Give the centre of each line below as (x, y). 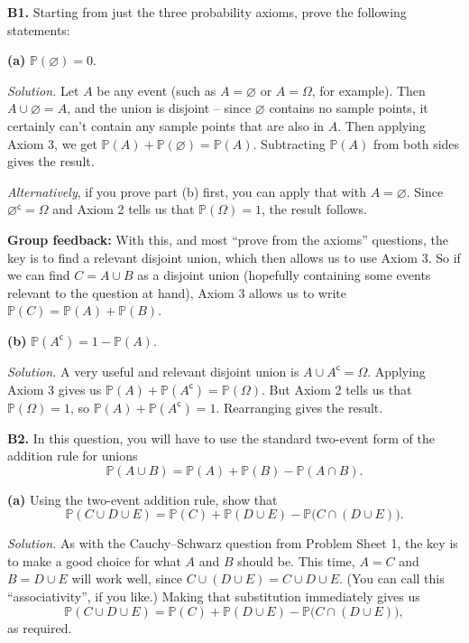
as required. (40, 627)
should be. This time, (296, 560)
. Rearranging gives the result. (299, 407)
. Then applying (382, 125)
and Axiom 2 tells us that (124, 209)
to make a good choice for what (94, 560)
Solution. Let (43, 90)
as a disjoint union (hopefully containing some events (284, 275)
